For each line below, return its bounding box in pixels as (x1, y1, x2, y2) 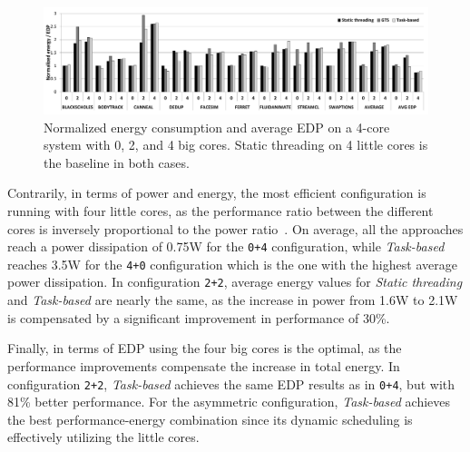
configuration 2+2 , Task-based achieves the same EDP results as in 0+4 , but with (7, 374, 455, 393)
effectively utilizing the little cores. (7, 427, 200, 447)
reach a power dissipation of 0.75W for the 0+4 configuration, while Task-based (7, 237, 445, 256)
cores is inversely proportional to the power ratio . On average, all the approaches (7, 219, 464, 238)
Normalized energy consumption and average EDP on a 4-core (44, 117, 390, 136)
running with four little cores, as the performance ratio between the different (7, 201, 434, 220)
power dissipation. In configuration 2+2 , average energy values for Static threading (7, 272, 463, 291)
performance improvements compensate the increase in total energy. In (7, 356, 400, 375)
